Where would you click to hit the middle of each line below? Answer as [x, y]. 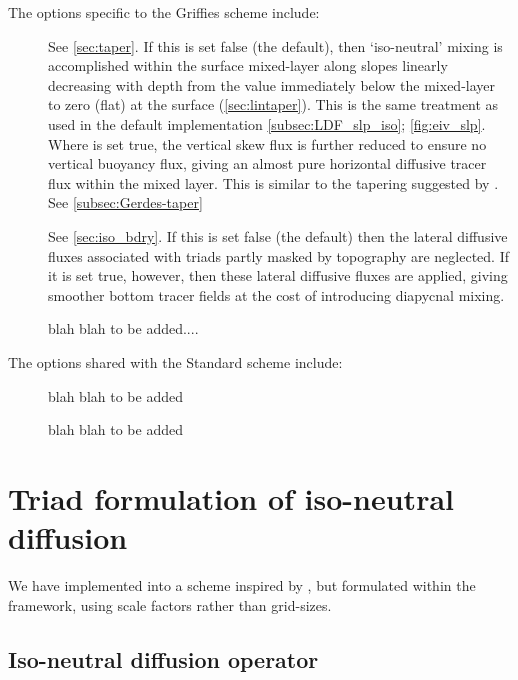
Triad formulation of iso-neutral [231, 497]
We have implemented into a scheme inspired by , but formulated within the [242, 585]
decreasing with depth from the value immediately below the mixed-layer [272, 84]
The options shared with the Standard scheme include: [175, 361]
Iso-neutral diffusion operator [163, 658]
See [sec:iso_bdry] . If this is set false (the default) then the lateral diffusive [278, 235]
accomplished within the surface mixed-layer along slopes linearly [248, 65]
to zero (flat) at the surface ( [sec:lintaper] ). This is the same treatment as [273, 104]
